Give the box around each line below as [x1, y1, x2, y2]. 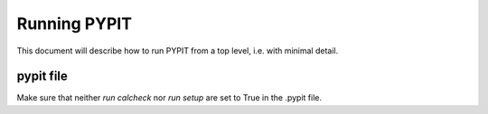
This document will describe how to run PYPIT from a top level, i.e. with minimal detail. [16, 45, 339, 56]
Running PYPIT [16, 14, 133, 33]
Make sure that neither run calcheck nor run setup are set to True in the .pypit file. [16, 92, 323, 103]
